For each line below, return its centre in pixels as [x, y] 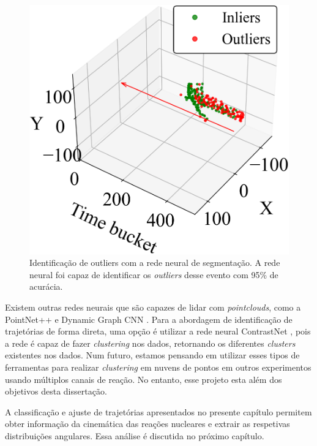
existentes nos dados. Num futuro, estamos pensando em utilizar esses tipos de [152, 355]
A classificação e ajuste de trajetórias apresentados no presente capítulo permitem [158, 411]
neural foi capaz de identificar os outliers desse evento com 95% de [154, 274]
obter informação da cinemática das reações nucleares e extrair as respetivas [147, 424]
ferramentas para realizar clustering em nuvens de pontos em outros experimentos [158, 367]
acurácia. [46, 286]
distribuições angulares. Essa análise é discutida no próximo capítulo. [135, 435]
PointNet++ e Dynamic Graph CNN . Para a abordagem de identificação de [149, 319]
